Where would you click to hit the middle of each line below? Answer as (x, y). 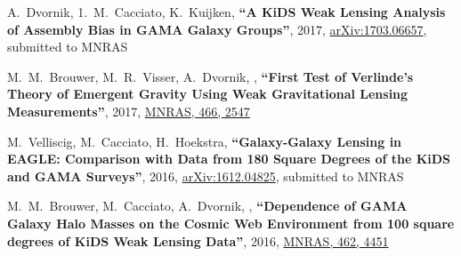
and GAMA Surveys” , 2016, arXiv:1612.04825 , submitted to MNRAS (206, 176)
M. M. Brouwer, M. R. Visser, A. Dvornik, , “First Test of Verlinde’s (210, 76)
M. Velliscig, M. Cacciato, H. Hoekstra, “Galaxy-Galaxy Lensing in (205, 141)
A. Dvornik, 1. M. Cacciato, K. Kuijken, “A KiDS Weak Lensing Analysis (226, 12)
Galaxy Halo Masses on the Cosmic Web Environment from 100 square (231, 223)
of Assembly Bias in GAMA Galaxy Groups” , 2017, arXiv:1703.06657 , (217, 29)
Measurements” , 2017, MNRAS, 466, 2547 (129, 111)
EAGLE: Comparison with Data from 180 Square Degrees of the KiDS (229, 159)
